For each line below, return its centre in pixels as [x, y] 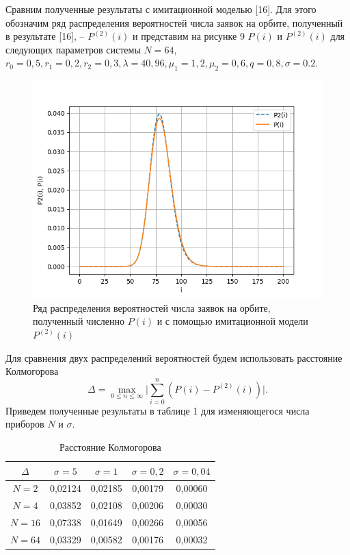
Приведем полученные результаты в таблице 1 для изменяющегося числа [158, 410]
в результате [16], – [45, 36]
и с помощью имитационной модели [232, 321]
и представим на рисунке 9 [189, 36]
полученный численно [79, 321]
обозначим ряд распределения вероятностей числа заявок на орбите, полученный [174, 22]
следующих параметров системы [73, 49]
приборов [25, 424]
